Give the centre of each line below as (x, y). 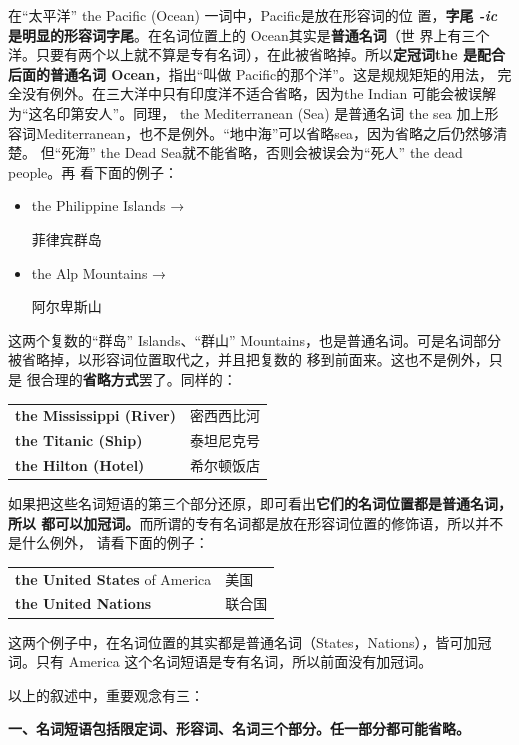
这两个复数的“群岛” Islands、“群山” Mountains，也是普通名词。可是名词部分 (254, 339)
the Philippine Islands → (108, 205)
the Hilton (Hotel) (80, 464)
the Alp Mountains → (99, 272)
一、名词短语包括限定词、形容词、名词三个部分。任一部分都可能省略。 (239, 728)
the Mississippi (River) (95, 415)
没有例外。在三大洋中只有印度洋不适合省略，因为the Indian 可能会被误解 (259, 93)
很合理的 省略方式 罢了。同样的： (131, 378)
